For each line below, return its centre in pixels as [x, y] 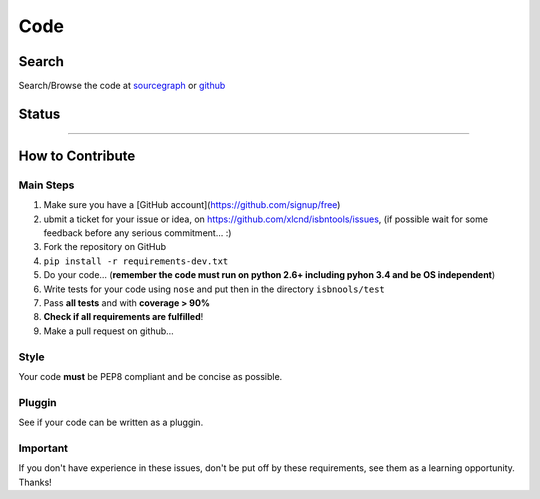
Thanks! [35, 482]
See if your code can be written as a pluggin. [111, 422]
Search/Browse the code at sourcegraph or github [122, 86]
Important [43, 448]
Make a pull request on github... [108, 331]
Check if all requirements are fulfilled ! [123, 317]
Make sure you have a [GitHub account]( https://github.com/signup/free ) [192, 205]
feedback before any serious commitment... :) [137, 233]
